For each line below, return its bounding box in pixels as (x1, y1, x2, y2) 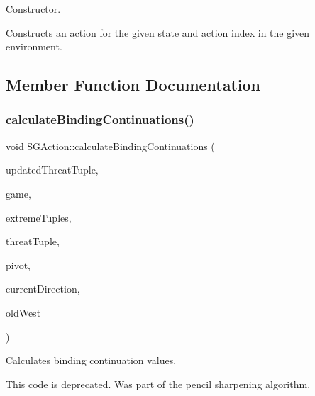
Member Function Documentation (6, 74, 261, 96)
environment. (6, 39, 62, 54)
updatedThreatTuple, (6, 162, 99, 177)
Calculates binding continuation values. (6, 353, 177, 368)
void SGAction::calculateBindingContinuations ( (6, 138, 215, 153)
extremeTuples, (6, 210, 72, 225)
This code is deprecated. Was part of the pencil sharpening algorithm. (6, 376, 311, 391)
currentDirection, (6, 281, 80, 296)
